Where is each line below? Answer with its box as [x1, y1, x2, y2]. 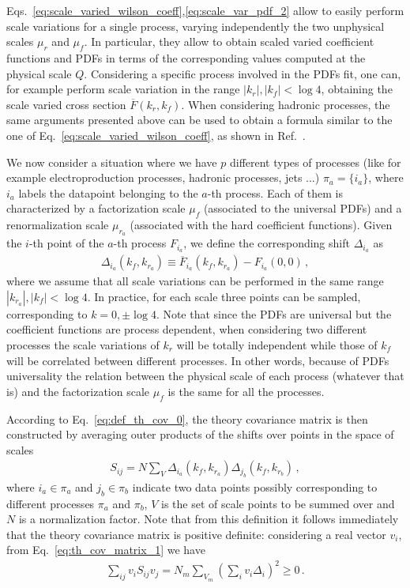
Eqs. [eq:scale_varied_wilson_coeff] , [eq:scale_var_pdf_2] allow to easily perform [6, 2, 404, 18]
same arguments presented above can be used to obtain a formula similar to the [6, 111, 393, 128]
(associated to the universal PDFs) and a [203, 200, 402, 217]
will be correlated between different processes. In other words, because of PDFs [6, 352, 389, 368]
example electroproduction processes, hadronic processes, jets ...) [6, 169, 320, 186]
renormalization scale [6, 217, 109, 233]
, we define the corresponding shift [183, 235, 350, 251]
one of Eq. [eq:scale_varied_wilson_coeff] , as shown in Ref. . [6, 126, 306, 143]
